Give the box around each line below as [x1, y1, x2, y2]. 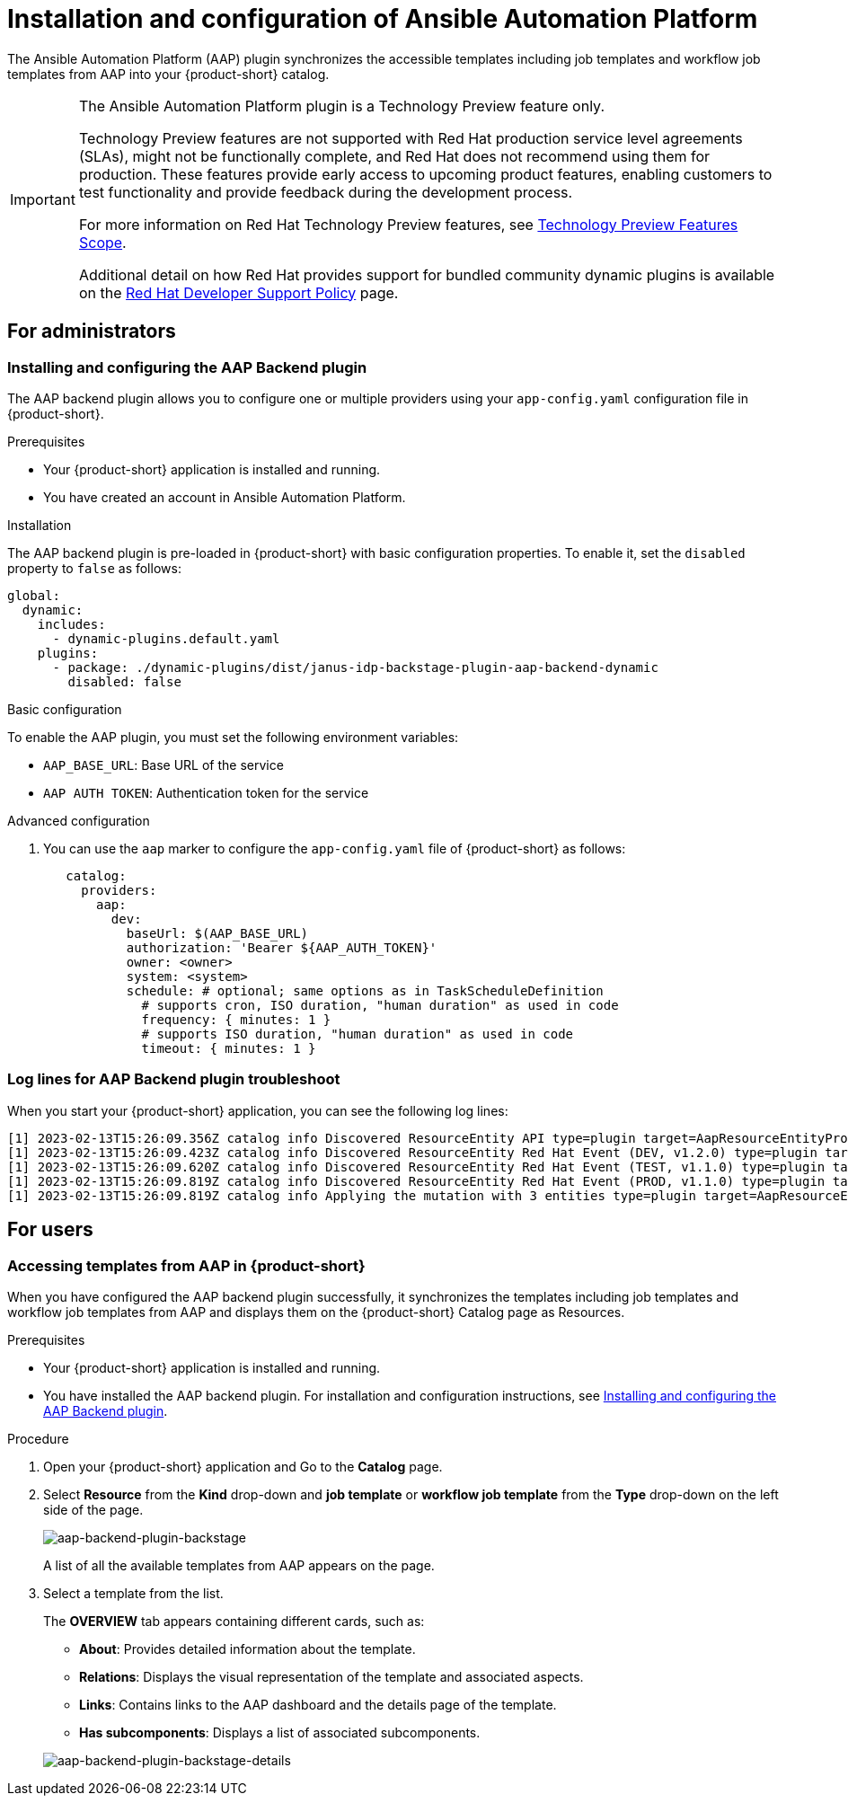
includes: [37, 616, 106, 632]
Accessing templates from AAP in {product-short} [7, 1256, 366, 1275]
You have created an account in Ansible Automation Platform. [43, 489, 406, 505]
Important [10, 190, 75, 208]
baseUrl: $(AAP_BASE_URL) [126, 925, 309, 941]
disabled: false [67, 674, 181, 689]
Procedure [7, 1430, 69, 1446]
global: [7, 588, 61, 603]
